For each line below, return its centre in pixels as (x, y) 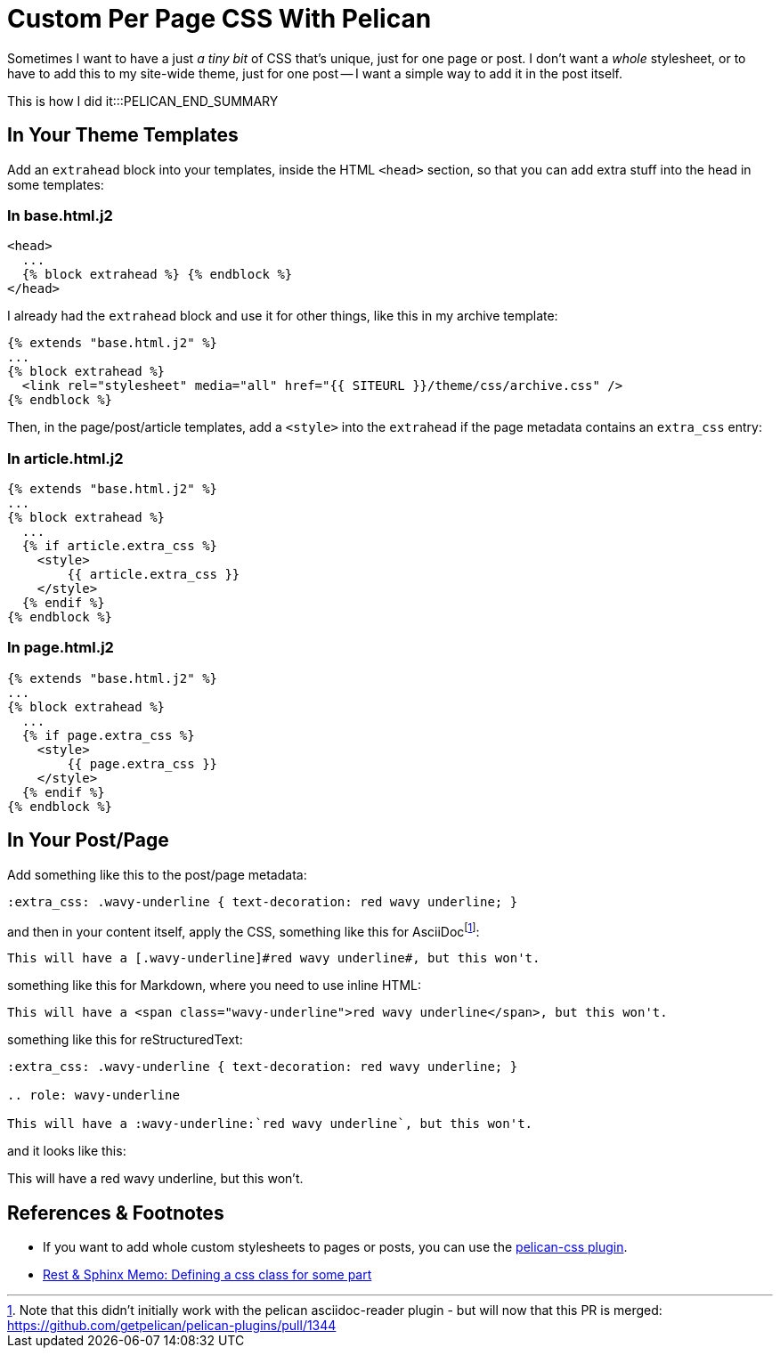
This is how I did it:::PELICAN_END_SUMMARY (143, 101)
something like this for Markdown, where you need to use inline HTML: (214, 986)
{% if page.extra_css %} (108, 735)
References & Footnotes (116, 1213)
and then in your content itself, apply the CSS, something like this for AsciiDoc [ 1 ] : (244, 930)
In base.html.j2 (60, 215)
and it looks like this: (67, 1151)
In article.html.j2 (65, 458)
